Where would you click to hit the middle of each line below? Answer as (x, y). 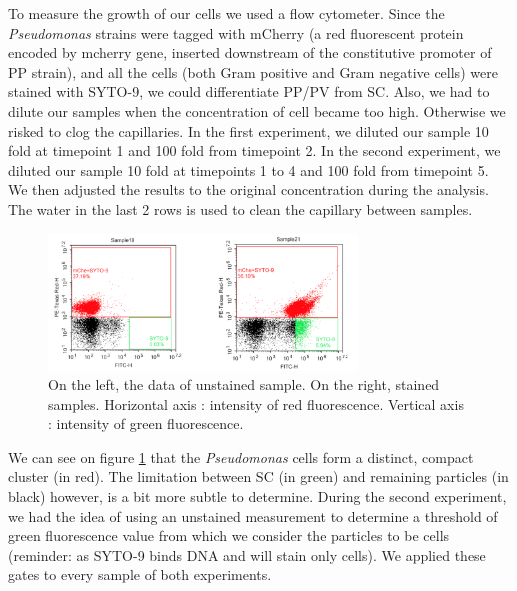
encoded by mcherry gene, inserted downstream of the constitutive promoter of (250, 52)
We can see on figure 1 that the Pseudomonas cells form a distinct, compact (241, 456)
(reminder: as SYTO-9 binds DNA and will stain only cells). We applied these (247, 554)
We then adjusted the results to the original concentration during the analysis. (248, 189)
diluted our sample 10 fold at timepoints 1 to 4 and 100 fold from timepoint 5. (248, 169)
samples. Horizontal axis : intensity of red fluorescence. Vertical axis (256, 403)
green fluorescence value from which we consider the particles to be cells (229, 535)
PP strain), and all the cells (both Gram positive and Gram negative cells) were (253, 71)
